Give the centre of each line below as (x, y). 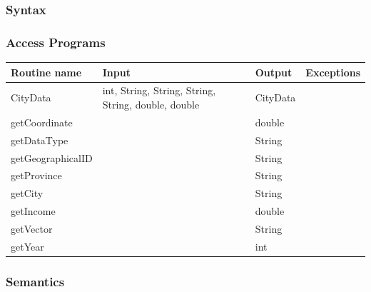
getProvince (36, 175)
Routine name (46, 72)
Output (274, 72)
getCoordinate (42, 122)
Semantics (35, 281)
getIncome (33, 211)
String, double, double (151, 104)
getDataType (40, 140)
